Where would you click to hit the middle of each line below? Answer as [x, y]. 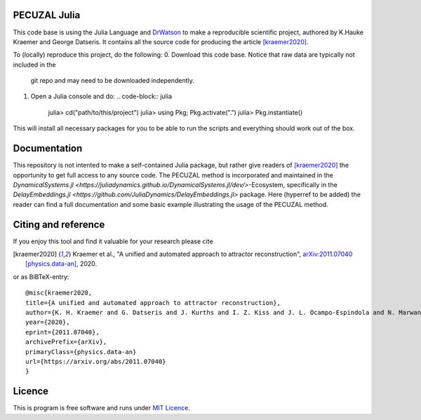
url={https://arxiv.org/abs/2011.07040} [96, 361]
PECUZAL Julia [47, 15]
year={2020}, [48, 322]
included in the [34, 65]
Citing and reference [59, 224]
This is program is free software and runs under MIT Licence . [102, 408]
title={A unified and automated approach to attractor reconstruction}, [153, 303]
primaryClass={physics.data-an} [81, 352]
